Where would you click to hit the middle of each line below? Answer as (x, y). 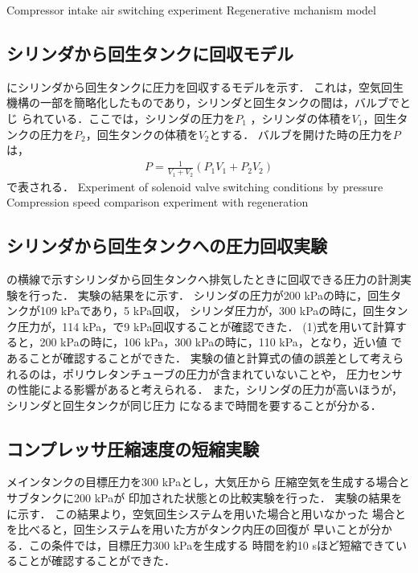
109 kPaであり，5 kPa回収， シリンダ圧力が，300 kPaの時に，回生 (213, 311)
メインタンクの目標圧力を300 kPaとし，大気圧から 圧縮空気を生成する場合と (208, 482)
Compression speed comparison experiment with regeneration (158, 202)
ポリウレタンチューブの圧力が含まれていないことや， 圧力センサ (232, 373)
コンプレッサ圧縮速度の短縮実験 (133, 448)
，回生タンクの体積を (142, 134)
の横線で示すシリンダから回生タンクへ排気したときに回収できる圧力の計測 (203, 278)
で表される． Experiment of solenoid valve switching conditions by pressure (195, 186)
